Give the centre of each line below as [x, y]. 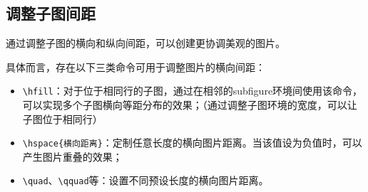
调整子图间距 [51, 13]
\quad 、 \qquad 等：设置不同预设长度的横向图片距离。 [145, 180]
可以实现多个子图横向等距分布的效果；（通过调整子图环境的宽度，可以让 [190, 105]
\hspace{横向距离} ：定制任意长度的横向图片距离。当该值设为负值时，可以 [192, 143]
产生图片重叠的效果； [72, 156]
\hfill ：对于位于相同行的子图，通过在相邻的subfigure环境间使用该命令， [193, 91]
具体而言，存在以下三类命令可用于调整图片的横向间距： [136, 66]
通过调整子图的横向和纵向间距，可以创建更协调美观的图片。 [145, 43]
